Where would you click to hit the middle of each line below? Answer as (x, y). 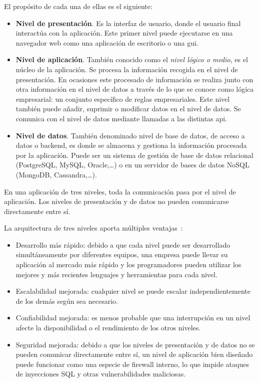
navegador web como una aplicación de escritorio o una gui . (107, 42)
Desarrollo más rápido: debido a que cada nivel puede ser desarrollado (123, 244)
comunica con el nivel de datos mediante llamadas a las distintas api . (121, 118)
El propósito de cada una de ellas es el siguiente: (78, 6)
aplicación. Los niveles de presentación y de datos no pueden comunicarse (116, 201)
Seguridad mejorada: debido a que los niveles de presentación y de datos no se (135, 344)
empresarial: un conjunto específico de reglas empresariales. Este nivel (123, 99)
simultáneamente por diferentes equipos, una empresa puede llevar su (122, 254)
